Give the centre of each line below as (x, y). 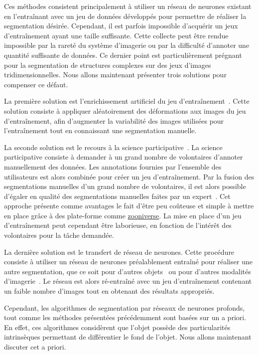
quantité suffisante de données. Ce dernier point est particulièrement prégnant (123, 55)
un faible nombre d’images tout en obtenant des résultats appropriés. (109, 291)
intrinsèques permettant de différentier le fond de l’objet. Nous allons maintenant (128, 337)
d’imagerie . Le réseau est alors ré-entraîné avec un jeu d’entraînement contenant (128, 281)
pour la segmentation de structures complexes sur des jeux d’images (108, 65)
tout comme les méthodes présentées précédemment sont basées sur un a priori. (125, 317)
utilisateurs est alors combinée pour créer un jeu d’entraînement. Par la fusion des (129, 176)
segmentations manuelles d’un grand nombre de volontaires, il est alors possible (125, 186)
